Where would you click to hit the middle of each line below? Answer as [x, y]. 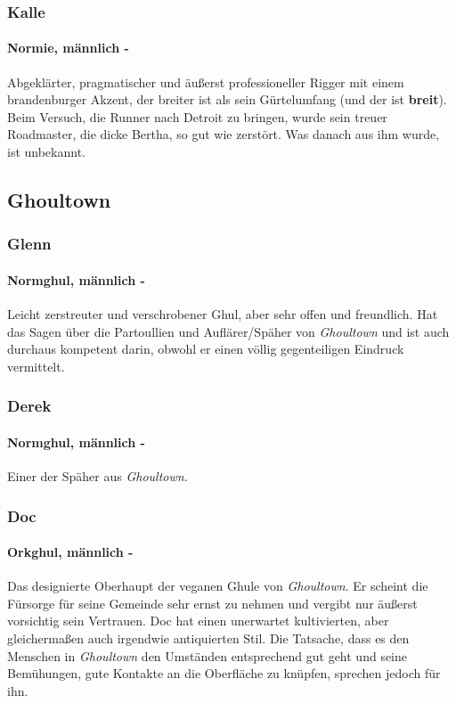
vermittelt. [36, 366]
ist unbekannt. [46, 152]
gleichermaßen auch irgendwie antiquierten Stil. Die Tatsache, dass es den [208, 638]
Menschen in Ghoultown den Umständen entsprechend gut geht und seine [208, 655]
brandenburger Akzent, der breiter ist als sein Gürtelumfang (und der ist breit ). [227, 99]
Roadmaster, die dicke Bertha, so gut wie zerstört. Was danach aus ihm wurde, [224, 134]
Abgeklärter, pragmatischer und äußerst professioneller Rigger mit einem [206, 82]
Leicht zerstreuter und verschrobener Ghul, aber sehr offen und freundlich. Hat [223, 314]
